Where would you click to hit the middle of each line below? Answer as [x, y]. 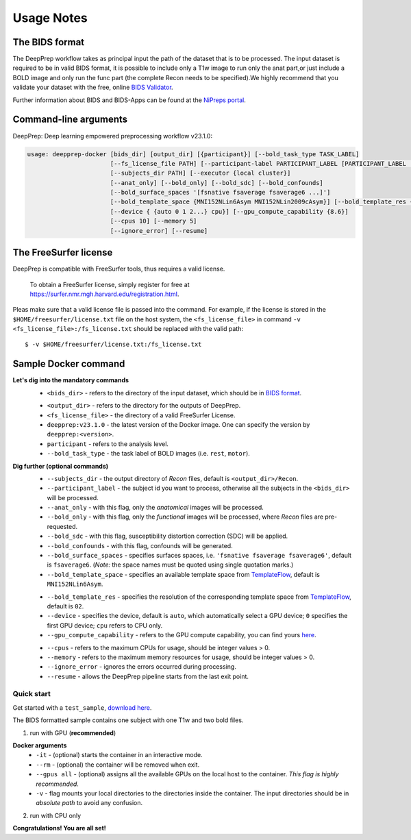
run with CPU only [55, 815]
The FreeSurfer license [63, 252]
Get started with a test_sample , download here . [82, 707]
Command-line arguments [70, 120]
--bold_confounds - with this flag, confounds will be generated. [140, 545]
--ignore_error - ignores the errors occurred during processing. [141, 667]
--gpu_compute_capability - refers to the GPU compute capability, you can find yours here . [182, 635]
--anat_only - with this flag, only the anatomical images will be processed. [155, 508]
